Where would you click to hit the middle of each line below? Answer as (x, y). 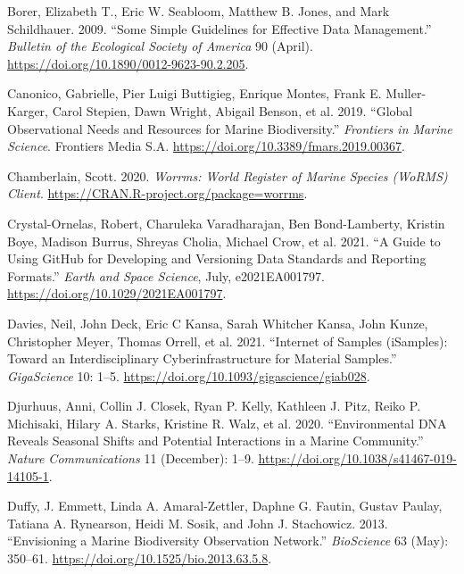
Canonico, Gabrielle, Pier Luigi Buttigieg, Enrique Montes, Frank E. (195, 93)
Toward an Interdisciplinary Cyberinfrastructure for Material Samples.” (202, 358)
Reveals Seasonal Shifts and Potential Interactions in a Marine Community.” (215, 441)
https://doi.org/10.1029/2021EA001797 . (117, 293)
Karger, (28, 110)
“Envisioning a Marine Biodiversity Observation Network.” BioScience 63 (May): (228, 541)
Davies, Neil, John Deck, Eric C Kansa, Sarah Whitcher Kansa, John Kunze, (218, 323)
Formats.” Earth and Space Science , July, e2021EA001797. (166, 275)
